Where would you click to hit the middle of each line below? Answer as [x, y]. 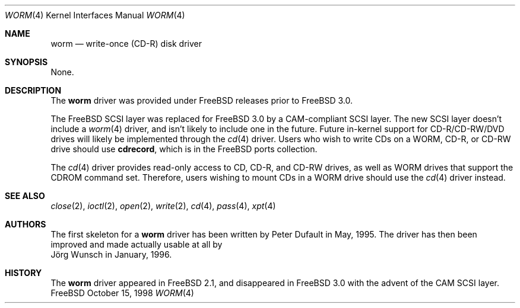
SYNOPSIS [26, 62]
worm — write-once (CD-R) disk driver [126, 44]
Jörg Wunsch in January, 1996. [111, 254]
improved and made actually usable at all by [137, 244]
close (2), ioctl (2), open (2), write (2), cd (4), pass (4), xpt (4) [163, 206]
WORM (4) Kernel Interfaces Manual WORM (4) [95, 15]
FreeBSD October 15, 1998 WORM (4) [122, 293]
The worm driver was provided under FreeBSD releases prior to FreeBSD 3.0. [202, 100]
